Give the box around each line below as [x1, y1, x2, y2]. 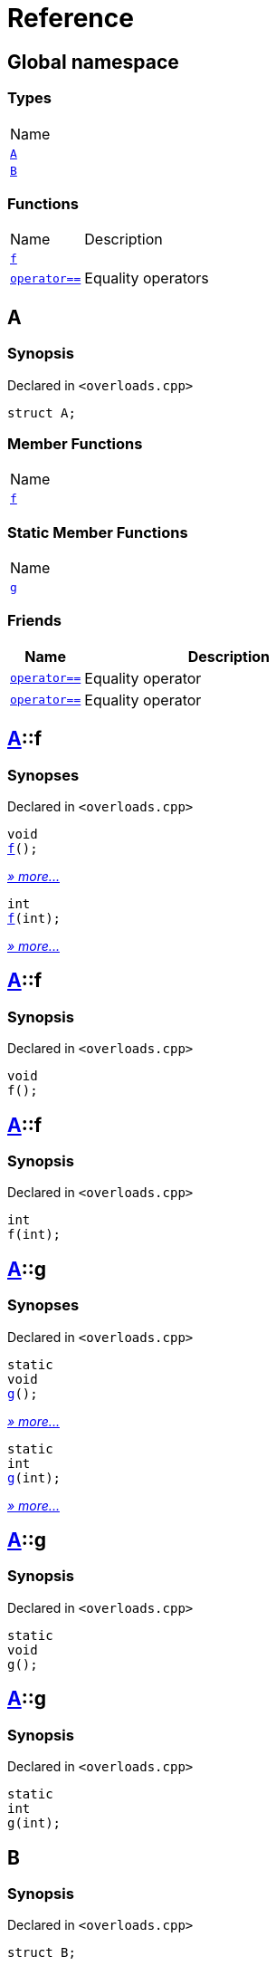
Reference [7, 3, 134, 34]
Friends [7, 611, 62, 630]
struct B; [7, 1945, 76, 1961]
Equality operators [84, 269, 209, 288]
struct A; [7, 405, 76, 420]
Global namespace [7, 50, 179, 73]
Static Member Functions [7, 523, 188, 542]
